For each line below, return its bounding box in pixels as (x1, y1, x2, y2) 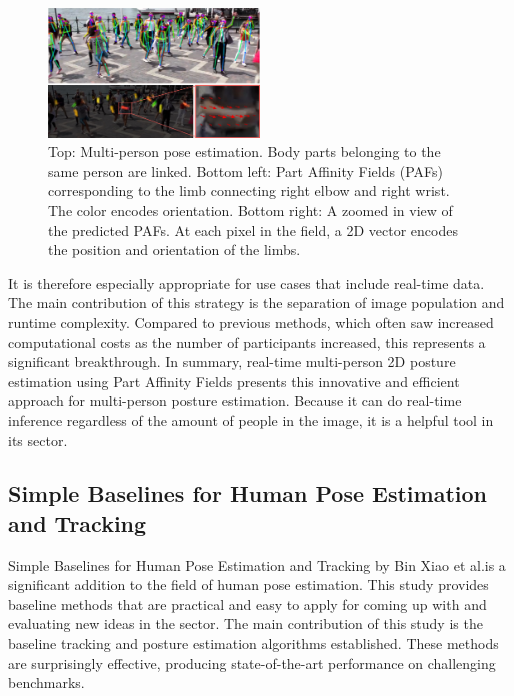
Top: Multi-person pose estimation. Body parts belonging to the (48, 141, 441, 162)
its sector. (8, 429, 68, 450)
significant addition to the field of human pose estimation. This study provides (8, 574, 489, 595)
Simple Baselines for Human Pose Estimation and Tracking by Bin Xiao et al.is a (8, 554, 506, 575)
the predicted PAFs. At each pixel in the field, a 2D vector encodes (48, 219, 458, 240)
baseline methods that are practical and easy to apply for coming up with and (8, 593, 487, 614)
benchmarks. (8, 672, 85, 693)
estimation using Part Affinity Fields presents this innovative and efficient (8, 370, 460, 391)
